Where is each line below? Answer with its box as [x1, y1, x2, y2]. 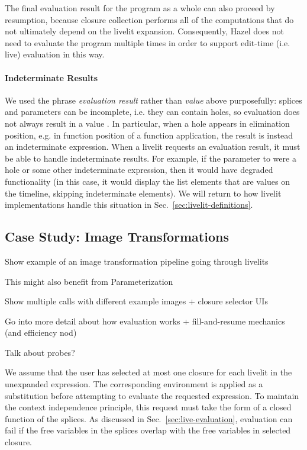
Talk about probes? [5, 346, 75, 358]
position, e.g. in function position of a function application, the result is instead [5, 128, 293, 141]
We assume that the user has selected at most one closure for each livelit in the [5, 366, 292, 378]
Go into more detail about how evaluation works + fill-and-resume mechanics [5, 314, 285, 327]
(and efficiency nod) [5, 326, 77, 339]
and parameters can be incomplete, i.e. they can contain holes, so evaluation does [5, 105, 300, 118]
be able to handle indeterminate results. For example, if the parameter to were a [5, 152, 296, 164]
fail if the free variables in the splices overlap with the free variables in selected [5, 424, 291, 436]
